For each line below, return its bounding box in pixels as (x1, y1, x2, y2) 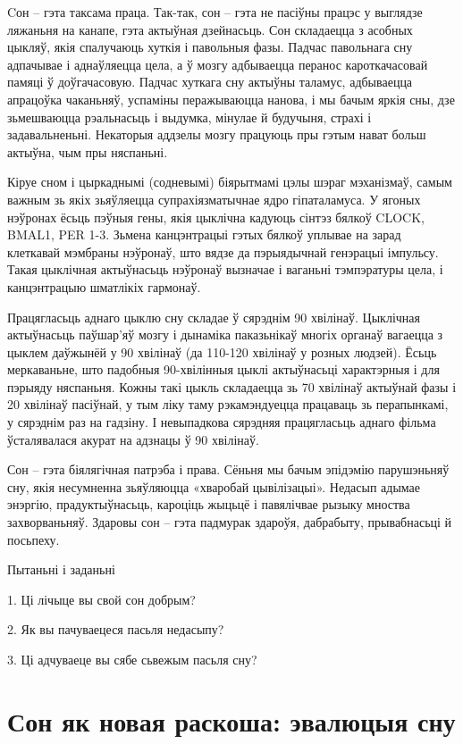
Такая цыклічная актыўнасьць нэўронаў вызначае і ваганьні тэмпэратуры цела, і (7, 260, 443, 279)
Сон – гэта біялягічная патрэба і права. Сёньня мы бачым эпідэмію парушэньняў (7, 460, 450, 479)
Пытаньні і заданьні (7, 560, 115, 579)
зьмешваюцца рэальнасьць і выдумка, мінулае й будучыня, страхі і (7, 107, 372, 126)
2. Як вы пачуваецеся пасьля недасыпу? (7, 620, 224, 639)
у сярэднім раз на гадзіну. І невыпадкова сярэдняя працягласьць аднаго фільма (7, 413, 436, 431)
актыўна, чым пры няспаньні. (7, 142, 168, 161)
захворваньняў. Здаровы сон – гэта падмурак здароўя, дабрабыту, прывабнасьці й (7, 513, 452, 531)
